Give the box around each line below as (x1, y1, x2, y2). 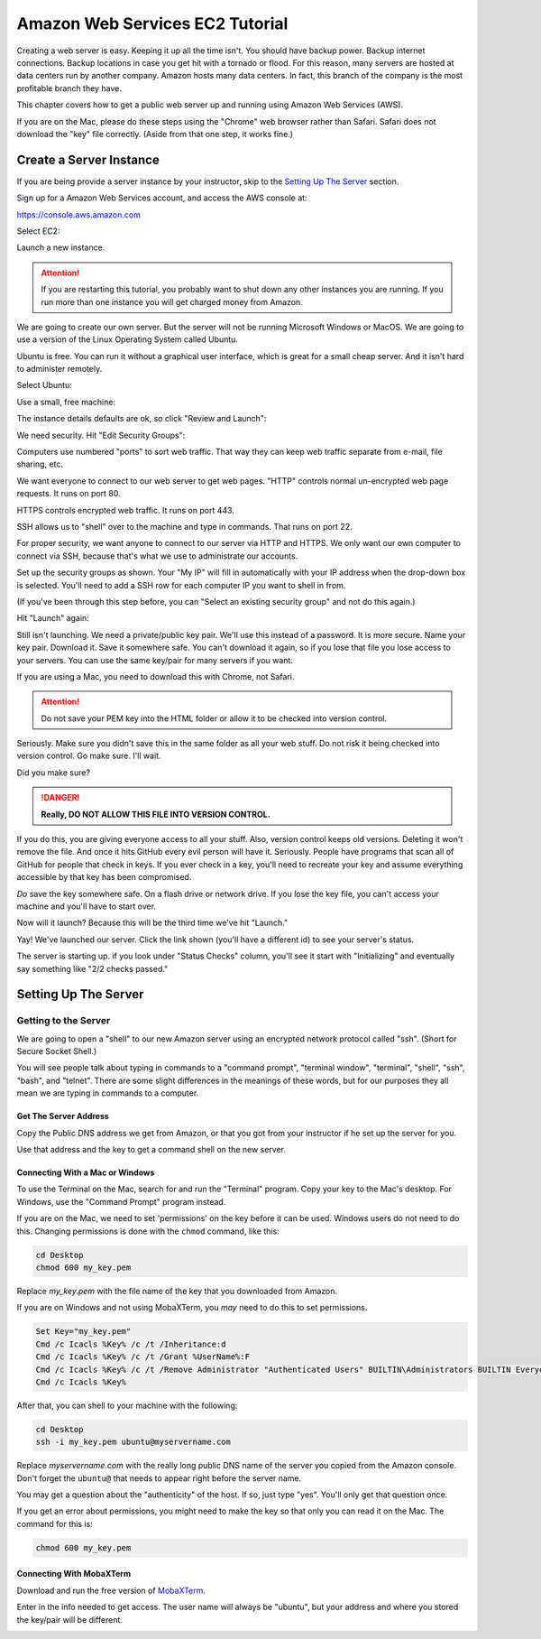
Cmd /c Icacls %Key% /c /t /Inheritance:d (35, 1338, 226, 1349)
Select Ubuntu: (16, 380, 72, 391)
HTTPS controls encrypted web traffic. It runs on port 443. (16, 505, 234, 515)
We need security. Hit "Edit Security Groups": (16, 430, 186, 440)
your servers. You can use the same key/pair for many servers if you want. (16, 654, 293, 665)
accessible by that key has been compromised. (16, 872, 192, 883)
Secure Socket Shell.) (16, 1046, 97, 1057)
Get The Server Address (16, 1111, 110, 1122)
